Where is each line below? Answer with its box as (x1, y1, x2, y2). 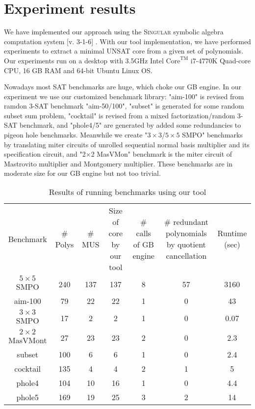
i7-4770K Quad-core (190, 55, 251, 65)
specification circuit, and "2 (4, 149, 86, 159)
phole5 (16, 391, 39, 403)
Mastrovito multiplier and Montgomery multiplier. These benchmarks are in (4, 158, 232, 168)
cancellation (166, 250, 207, 262)
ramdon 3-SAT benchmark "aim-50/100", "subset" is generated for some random (4, 101, 244, 111)
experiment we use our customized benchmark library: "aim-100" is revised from (4, 91, 244, 101)
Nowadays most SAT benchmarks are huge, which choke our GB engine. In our (4, 82, 242, 92)
